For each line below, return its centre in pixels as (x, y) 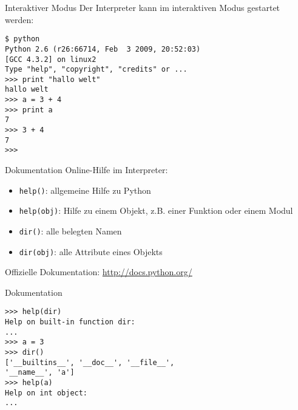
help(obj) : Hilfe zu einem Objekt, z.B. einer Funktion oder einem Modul (156, 210)
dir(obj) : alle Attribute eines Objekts (91, 251)
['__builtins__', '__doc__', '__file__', (90, 362)
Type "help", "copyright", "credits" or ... (96, 70)
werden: (19, 19)
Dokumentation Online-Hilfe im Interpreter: (86, 170)
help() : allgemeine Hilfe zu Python (85, 190)
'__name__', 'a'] (40, 373)
